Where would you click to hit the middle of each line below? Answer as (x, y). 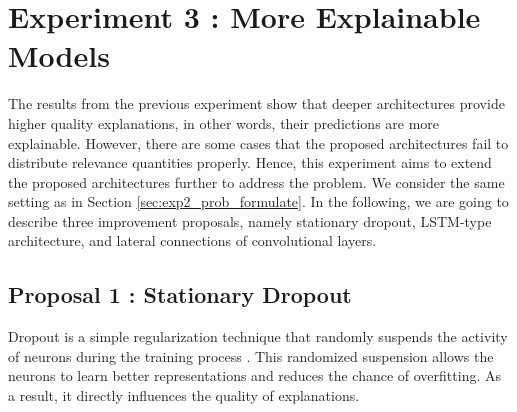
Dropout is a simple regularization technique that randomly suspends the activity (258, 336)
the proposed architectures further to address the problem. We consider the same (256, 181)
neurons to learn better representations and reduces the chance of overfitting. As (254, 375)
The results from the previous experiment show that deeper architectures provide (256, 103)
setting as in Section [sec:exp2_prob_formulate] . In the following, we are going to (258, 201)
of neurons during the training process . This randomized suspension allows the (251, 355)
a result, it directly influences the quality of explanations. (184, 395)
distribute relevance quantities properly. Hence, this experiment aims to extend (250, 162)
